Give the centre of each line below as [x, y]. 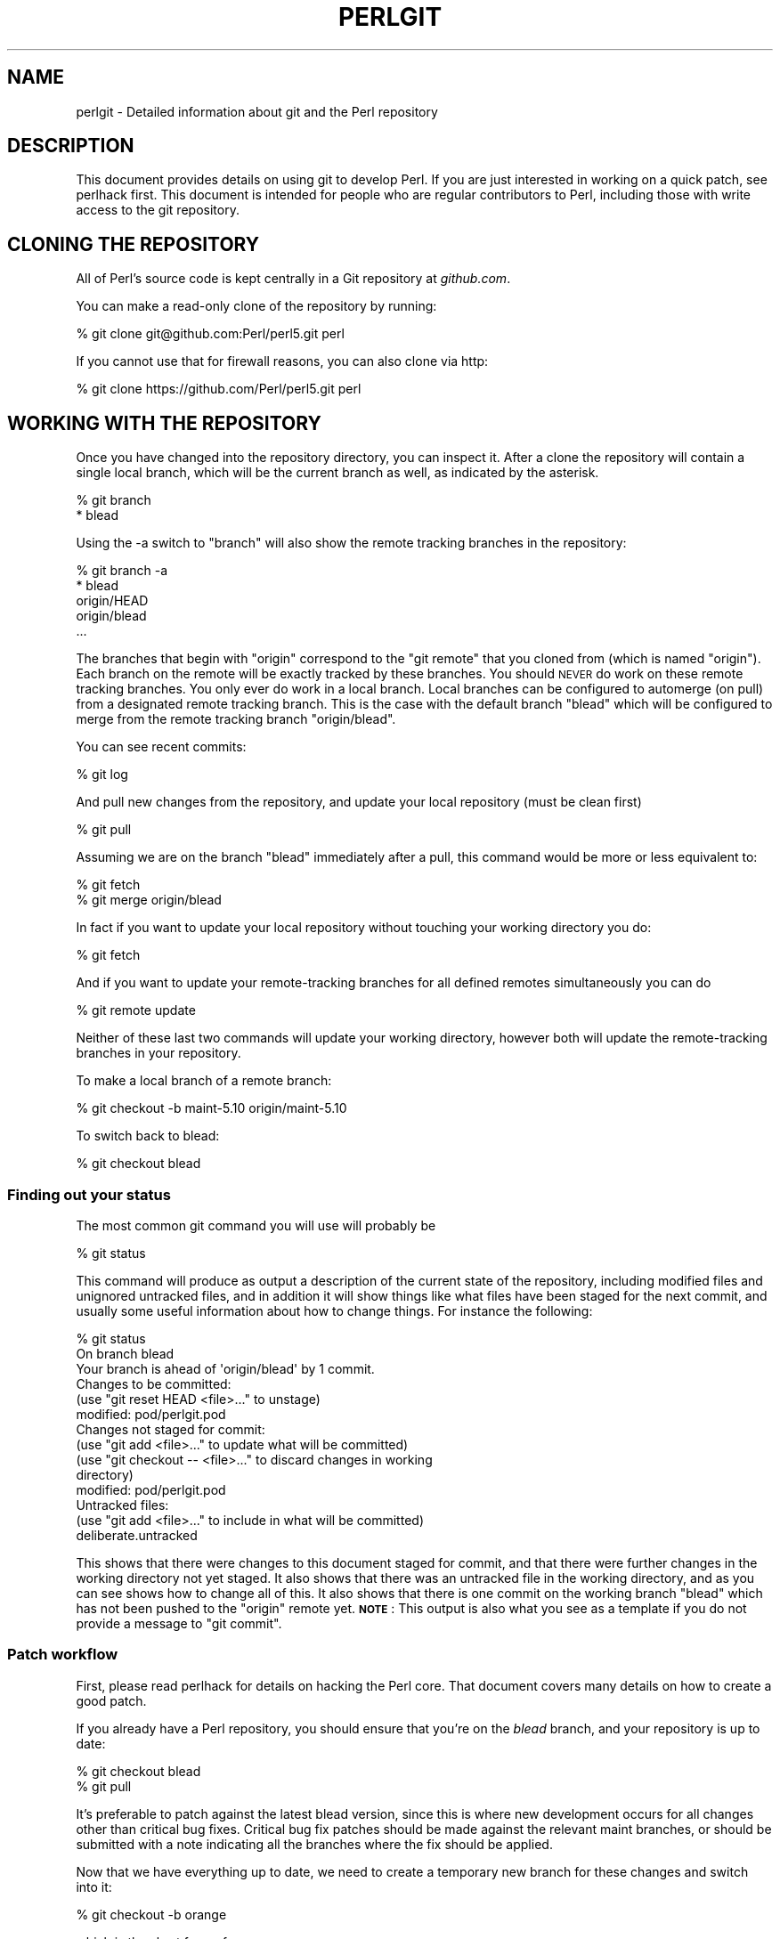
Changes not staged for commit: [171, 1429]
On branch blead [125, 1353]
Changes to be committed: [154, 1383]
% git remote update [136, 1010]
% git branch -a [122, 571]
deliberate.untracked [137, 1535]
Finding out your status [89, 1194]
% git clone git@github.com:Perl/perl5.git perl [210, 334]
